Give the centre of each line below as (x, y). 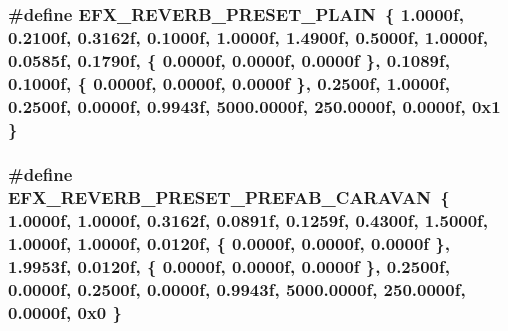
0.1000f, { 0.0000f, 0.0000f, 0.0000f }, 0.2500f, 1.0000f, (229, 82)
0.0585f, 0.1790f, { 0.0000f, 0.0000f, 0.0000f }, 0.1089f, (229, 59)
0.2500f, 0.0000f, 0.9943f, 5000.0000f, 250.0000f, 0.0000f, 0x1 (254, 105)
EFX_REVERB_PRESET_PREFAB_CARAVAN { (229, 197)
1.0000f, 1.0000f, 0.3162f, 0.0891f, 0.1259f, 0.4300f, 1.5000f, (248, 220)
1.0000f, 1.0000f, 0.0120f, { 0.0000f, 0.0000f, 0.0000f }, (229, 243)
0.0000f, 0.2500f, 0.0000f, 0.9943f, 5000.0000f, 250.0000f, (237, 288)
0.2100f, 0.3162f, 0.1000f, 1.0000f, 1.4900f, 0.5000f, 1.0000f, (248, 36)
